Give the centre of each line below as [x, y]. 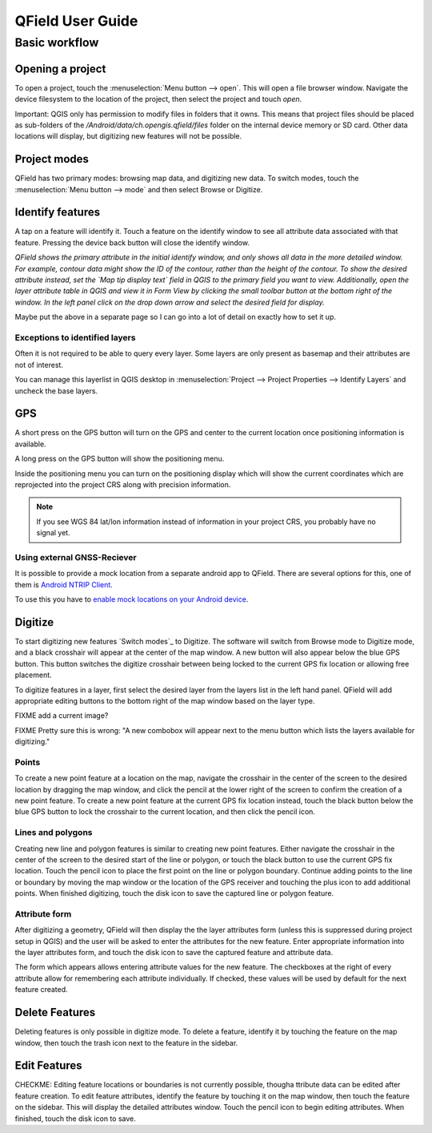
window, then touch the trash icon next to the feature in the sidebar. [126, 1042]
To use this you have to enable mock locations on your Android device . [132, 599]
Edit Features [49, 1066]
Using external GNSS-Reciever [76, 557]
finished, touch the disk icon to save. [75, 1119]
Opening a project [60, 69]
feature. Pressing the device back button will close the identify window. [132, 242]
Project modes [52, 159]
